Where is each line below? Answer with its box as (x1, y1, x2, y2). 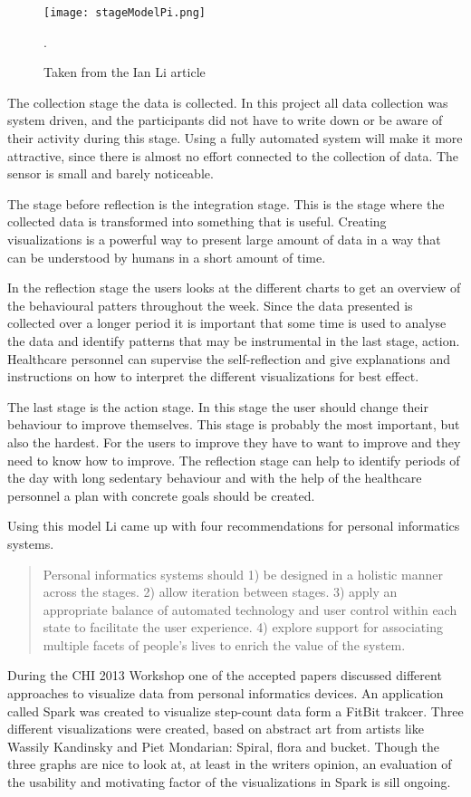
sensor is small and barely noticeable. (7, 164, 214, 183)
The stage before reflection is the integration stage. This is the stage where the (7, 194, 445, 213)
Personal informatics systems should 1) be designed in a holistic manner (43, 564, 443, 583)
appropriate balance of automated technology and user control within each (43, 600, 457, 619)
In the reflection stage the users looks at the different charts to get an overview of (7, 278, 461, 297)
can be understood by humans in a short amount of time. (7, 247, 326, 266)
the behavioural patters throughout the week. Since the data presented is (7, 295, 413, 314)
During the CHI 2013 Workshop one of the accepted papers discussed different (7, 666, 442, 685)
